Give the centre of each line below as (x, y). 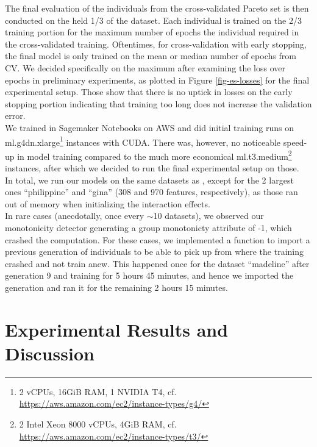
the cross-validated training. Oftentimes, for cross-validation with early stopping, (156, 44)
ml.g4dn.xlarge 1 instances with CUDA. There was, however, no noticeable (143, 141)
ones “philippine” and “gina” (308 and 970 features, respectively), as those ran (151, 192)
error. (15, 116)
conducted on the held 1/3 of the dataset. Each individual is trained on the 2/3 (153, 20)
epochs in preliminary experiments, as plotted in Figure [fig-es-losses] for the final (157, 80)
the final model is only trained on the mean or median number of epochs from (151, 56)
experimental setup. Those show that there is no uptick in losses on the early (149, 92)
